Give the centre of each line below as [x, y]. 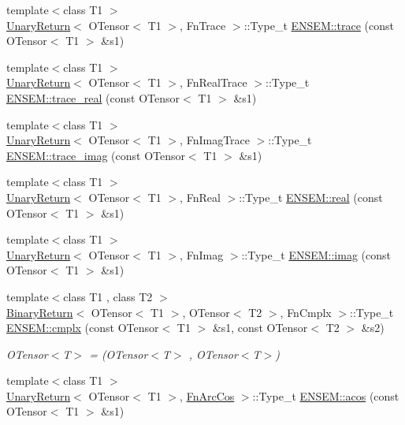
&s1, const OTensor [260, 328]
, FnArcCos [207, 395]
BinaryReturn [40, 312]
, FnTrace [203, 25]
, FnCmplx [306, 312]
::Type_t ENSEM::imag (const [316, 254]
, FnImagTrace [215, 140]
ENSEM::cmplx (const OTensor [83, 328]
